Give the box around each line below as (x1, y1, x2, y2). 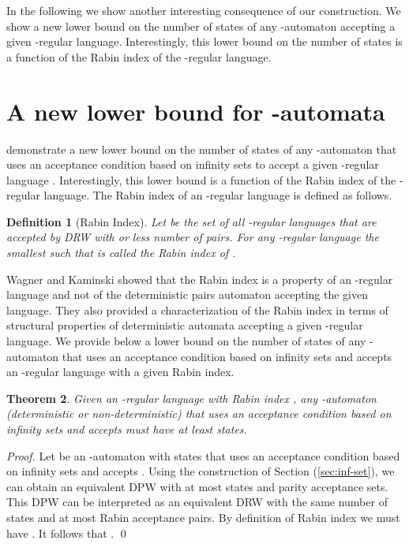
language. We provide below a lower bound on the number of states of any (6, 333, 366, 349)
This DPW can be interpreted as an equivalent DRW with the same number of (6, 494, 388, 510)
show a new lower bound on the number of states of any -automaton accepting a (6, 17, 396, 34)
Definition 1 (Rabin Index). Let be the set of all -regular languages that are (6, 213, 377, 229)
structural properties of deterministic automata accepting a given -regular (6, 317, 363, 333)
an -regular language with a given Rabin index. (6, 363, 235, 380)
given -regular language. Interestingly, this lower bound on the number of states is (6, 33, 403, 50)
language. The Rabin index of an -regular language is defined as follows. (43, 187, 392, 203)
